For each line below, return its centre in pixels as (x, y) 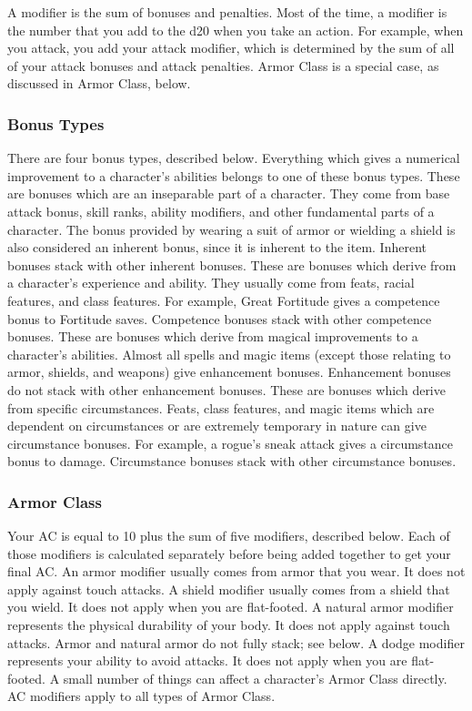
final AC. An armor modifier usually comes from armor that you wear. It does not (236, 571)
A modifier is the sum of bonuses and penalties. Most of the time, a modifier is (227, 12)
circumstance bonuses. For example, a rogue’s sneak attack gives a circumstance (231, 443)
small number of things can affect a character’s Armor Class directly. (255, 678)
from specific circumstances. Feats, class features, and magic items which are (221, 407)
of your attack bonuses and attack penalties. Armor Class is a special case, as (223, 65)
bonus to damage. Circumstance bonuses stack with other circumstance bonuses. (232, 461)
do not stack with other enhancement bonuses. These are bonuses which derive (226, 389)
